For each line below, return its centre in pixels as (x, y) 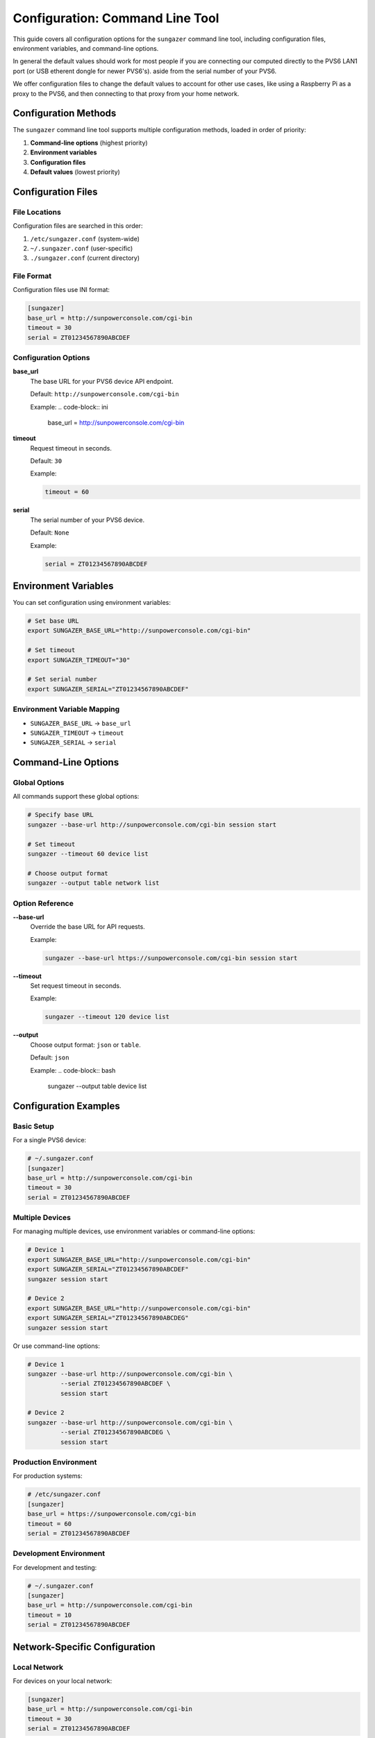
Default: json (50, 1057)
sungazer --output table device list (97, 1086)
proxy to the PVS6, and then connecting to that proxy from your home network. (126, 93)
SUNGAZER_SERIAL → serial (74, 742)
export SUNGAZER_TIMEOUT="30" (79, 660)
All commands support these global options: (76, 797)
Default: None (50, 533)
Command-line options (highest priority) (89, 143)
